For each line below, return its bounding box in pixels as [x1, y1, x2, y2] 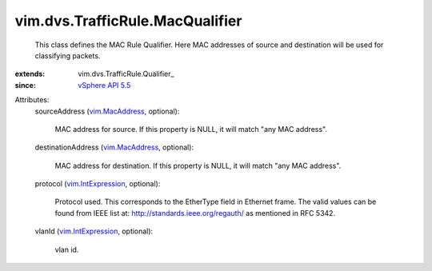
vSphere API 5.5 [78, 80, 131, 90]
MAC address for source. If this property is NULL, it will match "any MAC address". [54, 124, 328, 134]
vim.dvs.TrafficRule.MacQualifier [14, 12, 242, 30]
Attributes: [14, 95, 50, 105]
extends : [14, 69, 46, 79]
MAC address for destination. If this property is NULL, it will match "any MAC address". [54, 161, 342, 170]
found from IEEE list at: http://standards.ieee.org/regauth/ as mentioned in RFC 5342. [54, 208, 336, 217]
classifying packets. [34, 50, 101, 60]
